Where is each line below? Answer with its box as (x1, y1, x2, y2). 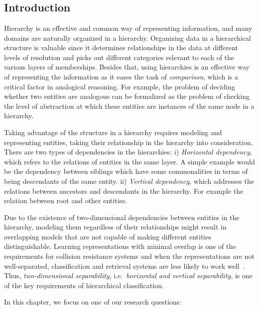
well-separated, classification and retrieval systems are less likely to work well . (4, 260, 245, 271)
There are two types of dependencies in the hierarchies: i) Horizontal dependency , (4, 147, 252, 157)
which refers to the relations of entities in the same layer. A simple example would (4, 156, 255, 166)
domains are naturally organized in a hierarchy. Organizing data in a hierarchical (4, 32, 251, 43)
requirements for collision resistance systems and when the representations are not (4, 251, 255, 261)
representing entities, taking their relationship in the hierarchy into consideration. (4, 137, 253, 147)
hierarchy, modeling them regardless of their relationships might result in (4, 222, 227, 232)
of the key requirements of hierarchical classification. (4, 280, 164, 290)
